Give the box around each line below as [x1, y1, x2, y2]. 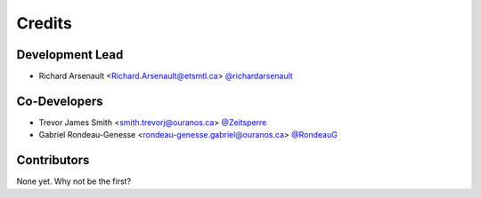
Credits [16, 13, 73, 33]
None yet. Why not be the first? [16, 176, 132, 186]
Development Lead [16, 47, 124, 62]
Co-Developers [16, 93, 103, 108]
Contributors [16, 153, 90, 168]
